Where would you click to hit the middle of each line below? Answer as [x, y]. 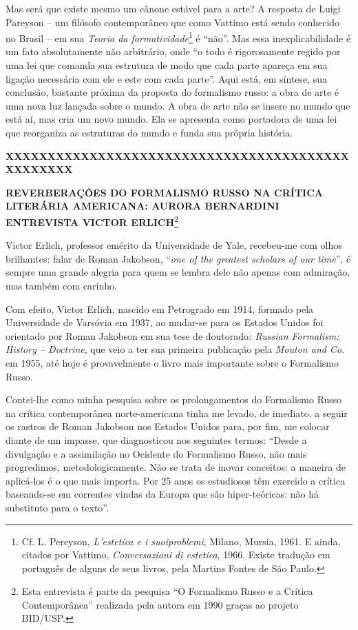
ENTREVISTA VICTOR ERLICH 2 [92, 221]
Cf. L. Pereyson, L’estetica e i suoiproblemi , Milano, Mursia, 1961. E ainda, [181, 541]
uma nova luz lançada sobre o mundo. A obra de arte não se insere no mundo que [178, 105]
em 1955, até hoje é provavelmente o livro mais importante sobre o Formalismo [172, 362]
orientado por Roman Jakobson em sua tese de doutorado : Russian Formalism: [172, 335]
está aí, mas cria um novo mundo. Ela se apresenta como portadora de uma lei [171, 119]
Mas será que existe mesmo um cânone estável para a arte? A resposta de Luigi [173, 8]
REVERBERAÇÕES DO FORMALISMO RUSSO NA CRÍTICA [164, 192]
